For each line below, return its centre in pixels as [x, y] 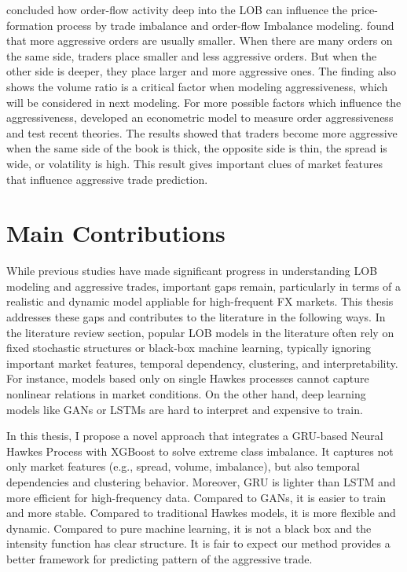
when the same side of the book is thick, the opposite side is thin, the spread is [197, 148]
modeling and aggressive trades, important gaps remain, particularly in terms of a [203, 286]
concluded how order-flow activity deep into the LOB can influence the [177, 9]
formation [30, 25]
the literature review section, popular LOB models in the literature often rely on [200, 332]
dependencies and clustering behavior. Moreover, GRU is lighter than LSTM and [201, 481]
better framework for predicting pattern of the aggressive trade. [159, 558]
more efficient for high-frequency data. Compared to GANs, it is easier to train [196, 497]
